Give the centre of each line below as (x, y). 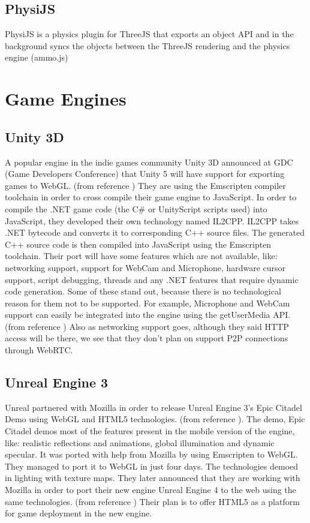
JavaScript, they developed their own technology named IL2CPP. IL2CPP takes (152, 220)
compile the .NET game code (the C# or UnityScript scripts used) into (136, 208)
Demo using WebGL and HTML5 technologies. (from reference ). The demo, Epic (155, 419)
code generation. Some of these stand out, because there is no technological (143, 291)
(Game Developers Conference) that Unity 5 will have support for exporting (145, 174)
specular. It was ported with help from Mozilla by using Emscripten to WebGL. (151, 454)
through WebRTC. (39, 350)
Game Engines (66, 99)
